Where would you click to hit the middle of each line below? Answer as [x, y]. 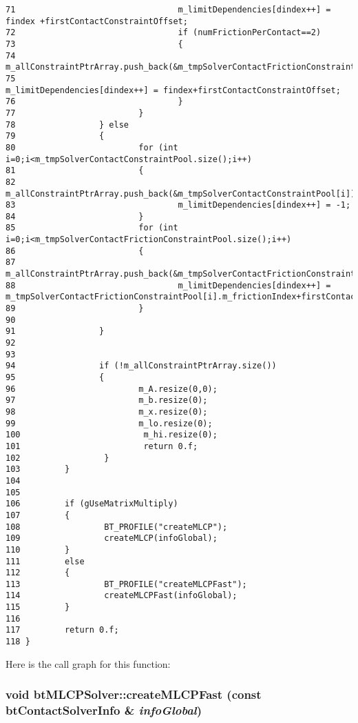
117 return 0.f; [62, 630]
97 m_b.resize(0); [107, 400]
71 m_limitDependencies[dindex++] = [168, 10]
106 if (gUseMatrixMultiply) [92, 504]
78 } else [67, 125]
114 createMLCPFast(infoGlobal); [122, 596]
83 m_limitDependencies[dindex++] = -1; [178, 205]
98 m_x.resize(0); [107, 412]
